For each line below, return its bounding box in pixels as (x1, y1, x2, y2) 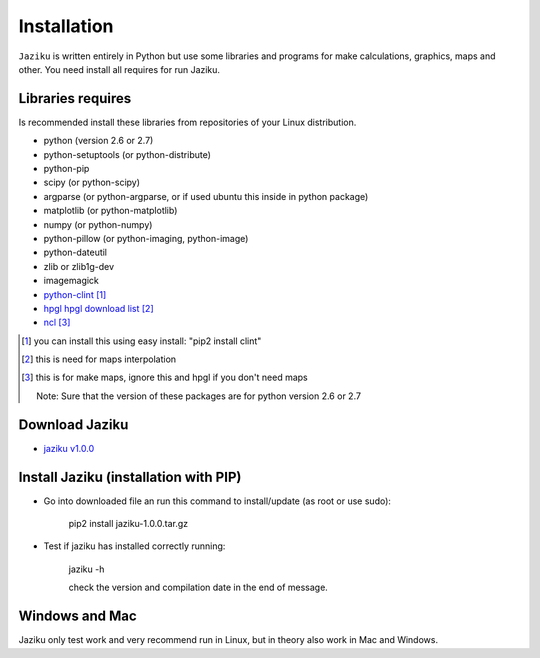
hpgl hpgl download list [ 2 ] (43, 302, 154, 314)
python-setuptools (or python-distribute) (43, 148, 212, 160)
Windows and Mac (18, 608, 137, 625)
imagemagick (43, 275, 100, 287)
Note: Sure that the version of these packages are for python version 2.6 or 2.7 (36, 390, 362, 402)
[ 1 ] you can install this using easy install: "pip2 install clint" (21, 335, 262, 347)
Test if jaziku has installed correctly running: (43, 540, 226, 552)
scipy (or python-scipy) (43, 176, 140, 189)
